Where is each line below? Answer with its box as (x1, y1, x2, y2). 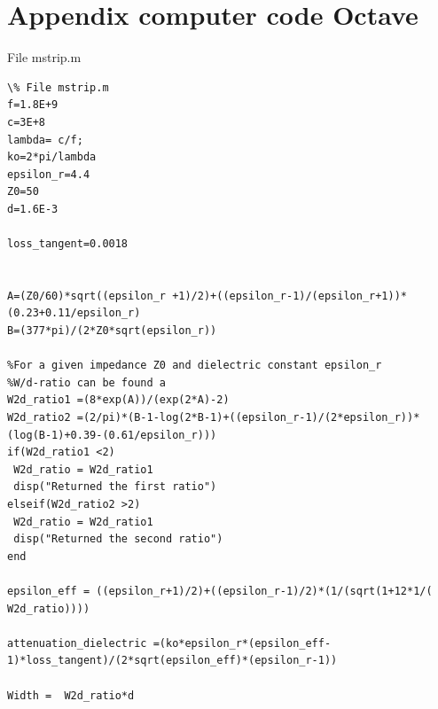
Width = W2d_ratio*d (7, 689, 135, 702)
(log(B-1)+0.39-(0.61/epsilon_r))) (7, 428, 217, 441)
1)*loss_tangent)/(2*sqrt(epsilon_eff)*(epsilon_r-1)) (7, 654, 338, 667)
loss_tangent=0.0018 (7, 238, 129, 251)
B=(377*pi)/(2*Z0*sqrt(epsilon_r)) (7, 324, 217, 338)
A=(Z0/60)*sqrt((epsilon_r (7, 289, 166, 302)
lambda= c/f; (7, 133, 83, 146)
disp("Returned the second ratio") (13, 533, 223, 546)
